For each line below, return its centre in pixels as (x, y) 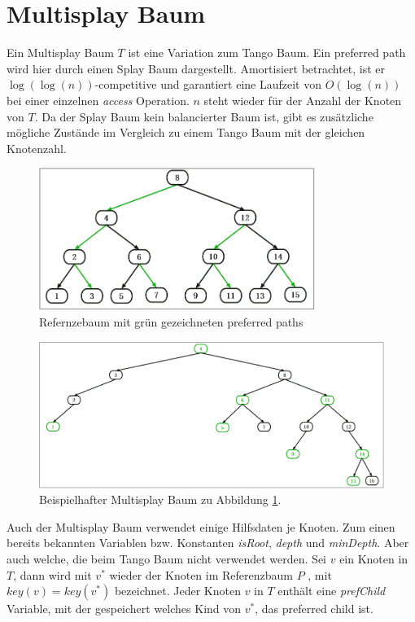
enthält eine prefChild (332, 591)
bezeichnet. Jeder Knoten (177, 591)
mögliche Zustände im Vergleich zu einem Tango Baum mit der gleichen (186, 132)
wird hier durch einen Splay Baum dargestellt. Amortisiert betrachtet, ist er (196, 68)
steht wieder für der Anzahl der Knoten (303, 100)
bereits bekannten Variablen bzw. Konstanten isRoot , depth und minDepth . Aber (208, 543)
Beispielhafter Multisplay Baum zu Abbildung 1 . (160, 499)
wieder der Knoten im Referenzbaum (201, 574)
